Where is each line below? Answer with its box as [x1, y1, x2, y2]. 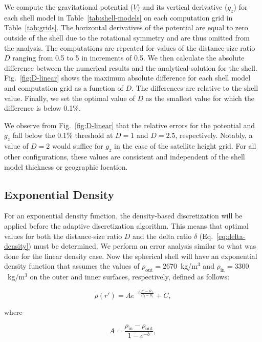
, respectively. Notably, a [175, 130, 253, 140]
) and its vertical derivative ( [137, 2, 228, 12]
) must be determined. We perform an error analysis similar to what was [28, 240, 256, 251]
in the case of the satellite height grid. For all [114, 140, 256, 151]
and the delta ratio [133, 230, 192, 241]
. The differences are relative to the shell [131, 82, 258, 93]
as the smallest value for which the [145, 92, 254, 103]
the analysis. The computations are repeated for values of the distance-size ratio [4, 42, 255, 53]
